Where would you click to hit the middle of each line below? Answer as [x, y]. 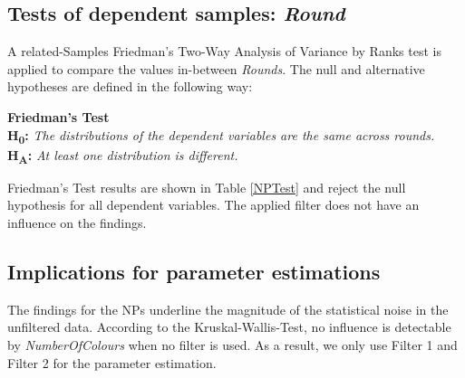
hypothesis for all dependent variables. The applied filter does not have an [213, 205]
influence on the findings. [77, 223]
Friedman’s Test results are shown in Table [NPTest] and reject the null [207, 187]
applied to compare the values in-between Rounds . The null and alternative [216, 68]
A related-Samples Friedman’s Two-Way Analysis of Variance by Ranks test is [224, 51]
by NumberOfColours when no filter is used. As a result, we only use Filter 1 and [232, 345]
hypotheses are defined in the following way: [130, 86]
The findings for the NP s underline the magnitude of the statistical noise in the [228, 309]
